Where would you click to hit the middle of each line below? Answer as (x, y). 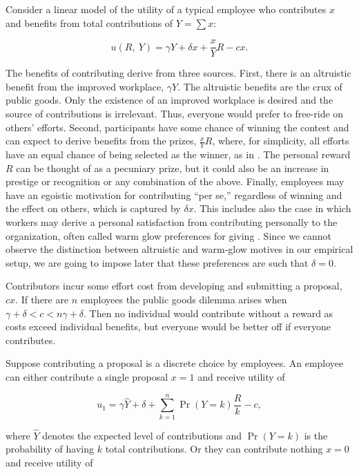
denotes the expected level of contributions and (142, 435)
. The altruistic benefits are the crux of (260, 86)
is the (316, 435)
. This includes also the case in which (272, 208)
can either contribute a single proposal (87, 376)
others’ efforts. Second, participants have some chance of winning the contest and (177, 127)
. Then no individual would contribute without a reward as (208, 313)
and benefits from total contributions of (89, 22)
